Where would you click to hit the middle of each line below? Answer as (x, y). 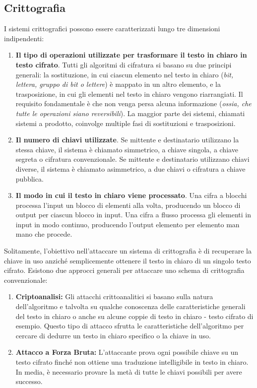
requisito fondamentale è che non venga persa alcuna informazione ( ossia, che (133, 103)
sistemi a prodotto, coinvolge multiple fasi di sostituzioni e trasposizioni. (126, 123)
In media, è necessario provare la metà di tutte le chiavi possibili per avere (129, 371)
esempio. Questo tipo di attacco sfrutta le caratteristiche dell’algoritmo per (130, 326)
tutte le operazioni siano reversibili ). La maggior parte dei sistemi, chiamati (130, 113)
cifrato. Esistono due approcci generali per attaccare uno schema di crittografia (124, 270)
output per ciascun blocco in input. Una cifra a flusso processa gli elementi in (133, 215)
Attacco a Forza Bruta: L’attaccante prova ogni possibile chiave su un (127, 352)
